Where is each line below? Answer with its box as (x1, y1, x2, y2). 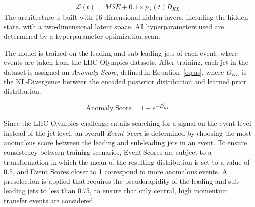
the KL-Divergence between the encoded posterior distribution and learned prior (4, 76, 247, 87)
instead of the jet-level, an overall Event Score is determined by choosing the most (4, 127, 252, 138)
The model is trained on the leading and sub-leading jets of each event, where (4, 47, 238, 58)
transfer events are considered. (4, 195, 95, 205)
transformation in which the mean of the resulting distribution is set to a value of (4, 156, 250, 167)
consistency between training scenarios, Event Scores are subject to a (4, 147, 212, 157)
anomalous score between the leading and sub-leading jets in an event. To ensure (4, 137, 247, 148)
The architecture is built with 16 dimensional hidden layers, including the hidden (4, 11, 248, 22)
